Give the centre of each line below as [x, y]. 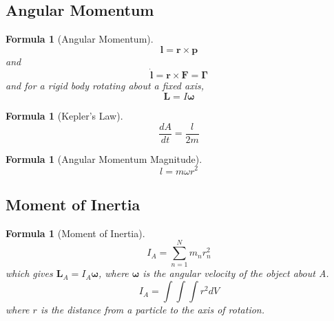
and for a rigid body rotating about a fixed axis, [105, 85]
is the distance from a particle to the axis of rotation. [153, 310]
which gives [29, 273]
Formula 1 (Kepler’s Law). [64, 116]
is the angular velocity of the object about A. [236, 273]
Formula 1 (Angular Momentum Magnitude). [104, 158]
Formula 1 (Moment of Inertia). [75, 233]
